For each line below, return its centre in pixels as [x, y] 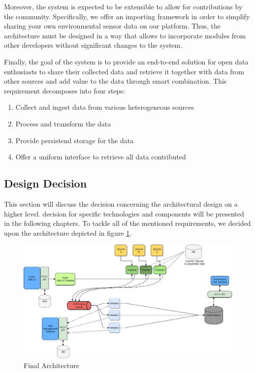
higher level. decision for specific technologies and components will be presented [124, 213]
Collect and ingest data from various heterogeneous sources [105, 107]
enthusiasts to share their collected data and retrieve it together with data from [124, 71]
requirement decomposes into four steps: [64, 90]
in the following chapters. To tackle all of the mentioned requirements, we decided [127, 223]
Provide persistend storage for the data [75, 140]
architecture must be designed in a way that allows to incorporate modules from [125, 35]
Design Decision [46, 183]
